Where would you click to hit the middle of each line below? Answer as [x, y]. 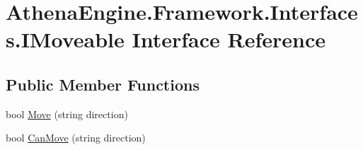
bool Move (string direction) [67, 114]
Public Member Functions [103, 84]
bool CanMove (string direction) [76, 138]
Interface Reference [229, 39]
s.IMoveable [65, 39]
